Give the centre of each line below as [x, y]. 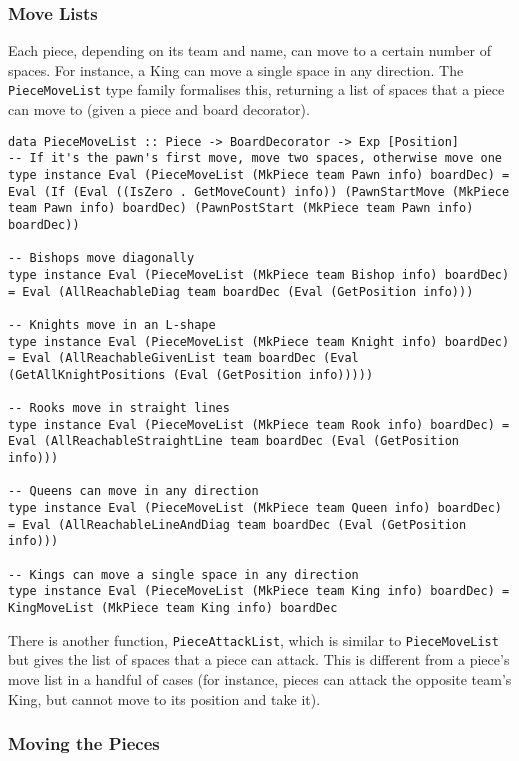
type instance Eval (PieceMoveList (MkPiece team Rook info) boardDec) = [259, 424]
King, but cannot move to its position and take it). [164, 698]
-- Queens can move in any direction [133, 491]
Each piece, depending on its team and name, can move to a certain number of [249, 50]
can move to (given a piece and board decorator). [159, 109]
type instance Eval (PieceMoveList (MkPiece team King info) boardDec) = [259, 591]
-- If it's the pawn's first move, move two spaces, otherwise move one [255, 158]
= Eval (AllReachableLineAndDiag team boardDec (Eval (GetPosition [237, 524]
